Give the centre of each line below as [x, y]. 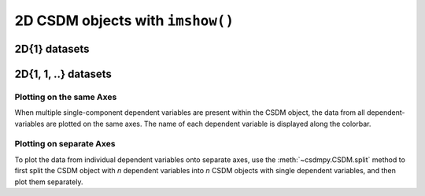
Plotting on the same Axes [66, 97]
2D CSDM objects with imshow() [124, 20]
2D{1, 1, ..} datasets [63, 74]
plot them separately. [49, 182]
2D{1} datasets [52, 48]
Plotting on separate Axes [65, 144]
